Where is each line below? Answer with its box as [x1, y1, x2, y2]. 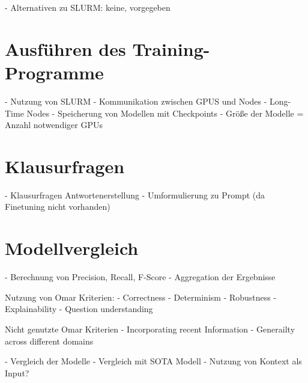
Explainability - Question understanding [5, 302, 153, 315]
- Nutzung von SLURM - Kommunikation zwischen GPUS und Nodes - [5, 94, 267, 107]
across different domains [5, 334, 94, 347]
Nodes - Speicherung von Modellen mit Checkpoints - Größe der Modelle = [26, 106, 304, 119]
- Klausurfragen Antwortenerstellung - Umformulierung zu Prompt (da [5, 188, 265, 201]
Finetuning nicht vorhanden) [5, 200, 110, 213]
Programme [5, 60, 104, 84]
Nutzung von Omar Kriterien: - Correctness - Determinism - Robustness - [5, 290, 277, 303]
